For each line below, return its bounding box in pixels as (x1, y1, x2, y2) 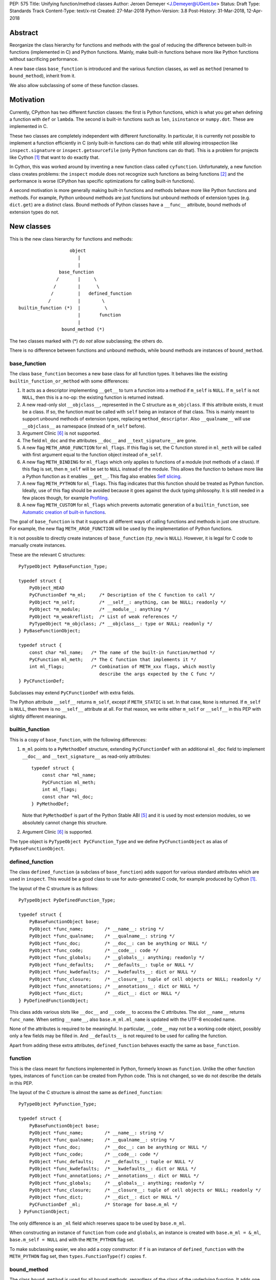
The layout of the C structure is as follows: (9, 885, 99, 891)
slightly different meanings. (9, 713, 67, 719)
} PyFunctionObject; (18, 1209, 70, 1214)
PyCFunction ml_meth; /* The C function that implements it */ (29, 656, 197, 663)
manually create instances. (9, 542, 66, 548)
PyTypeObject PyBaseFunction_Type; (18, 563, 108, 569)
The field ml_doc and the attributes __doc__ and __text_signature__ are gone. (22, 437, 197, 443)
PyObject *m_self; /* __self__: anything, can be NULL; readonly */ (29, 599, 226, 605)
